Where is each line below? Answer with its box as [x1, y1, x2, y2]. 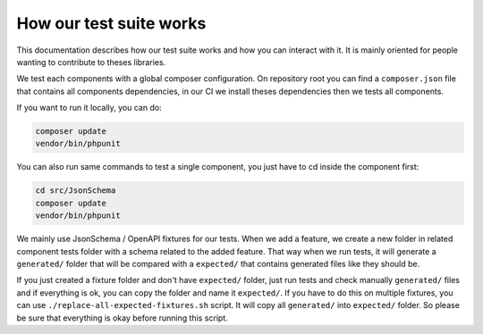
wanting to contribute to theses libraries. [16, 56, 166, 67]
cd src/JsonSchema [35, 186, 116, 196]
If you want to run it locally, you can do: [16, 103, 162, 113]
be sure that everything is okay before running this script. [16, 313, 228, 323]
